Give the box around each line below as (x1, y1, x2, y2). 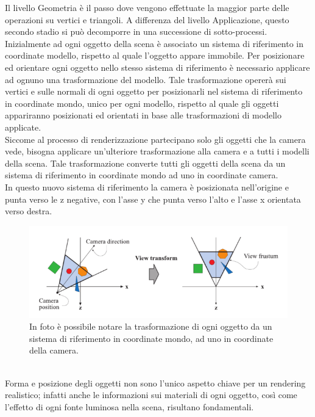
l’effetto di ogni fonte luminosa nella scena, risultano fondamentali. (5, 400, 254, 413)
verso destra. (5, 205, 52, 217)
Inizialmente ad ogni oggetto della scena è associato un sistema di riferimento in (5, 37, 304, 49)
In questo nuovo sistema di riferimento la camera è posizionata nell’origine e (5, 180, 289, 193)
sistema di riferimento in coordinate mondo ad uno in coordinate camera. (5, 169, 278, 181)
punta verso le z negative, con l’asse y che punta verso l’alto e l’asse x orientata (5, 192, 301, 205)
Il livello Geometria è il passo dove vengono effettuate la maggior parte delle (5, 1, 289, 13)
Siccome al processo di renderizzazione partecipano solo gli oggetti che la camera (5, 132, 306, 145)
